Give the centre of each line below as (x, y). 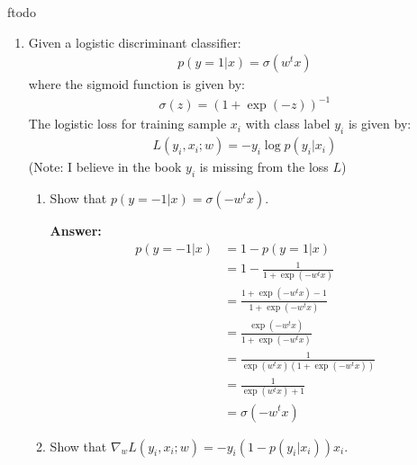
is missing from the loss (264, 167)
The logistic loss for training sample (127, 124)
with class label (288, 124)
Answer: (76, 230)
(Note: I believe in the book (105, 167)
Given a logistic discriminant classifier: (135, 42)
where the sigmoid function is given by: (136, 84)
